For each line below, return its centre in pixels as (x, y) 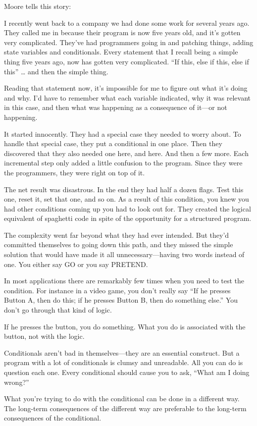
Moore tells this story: (38, 6)
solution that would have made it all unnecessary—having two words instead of (124, 254)
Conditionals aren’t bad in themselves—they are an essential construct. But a (122, 352)
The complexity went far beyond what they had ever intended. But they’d (117, 235)
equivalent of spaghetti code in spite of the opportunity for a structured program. (128, 218)
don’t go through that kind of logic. (58, 310)
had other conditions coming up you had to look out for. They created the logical (128, 208)
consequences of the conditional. (53, 418)
